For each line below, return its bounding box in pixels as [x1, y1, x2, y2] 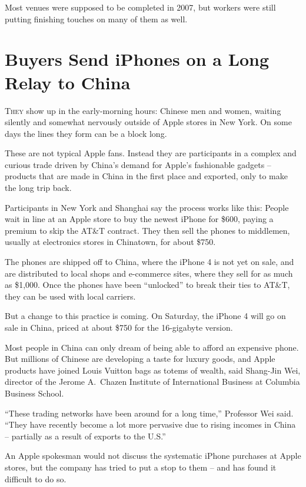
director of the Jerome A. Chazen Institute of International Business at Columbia [5, 375, 300, 388]
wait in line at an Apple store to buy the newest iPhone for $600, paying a [5, 213, 274, 225]
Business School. [5, 387, 64, 399]
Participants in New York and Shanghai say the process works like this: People [5, 201, 289, 213]
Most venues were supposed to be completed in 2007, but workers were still [5, 1, 276, 13]
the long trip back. [5, 182, 72, 194]
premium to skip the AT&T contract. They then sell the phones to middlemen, [5, 224, 290, 236]
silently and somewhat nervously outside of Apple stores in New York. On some [5, 116, 292, 128]
